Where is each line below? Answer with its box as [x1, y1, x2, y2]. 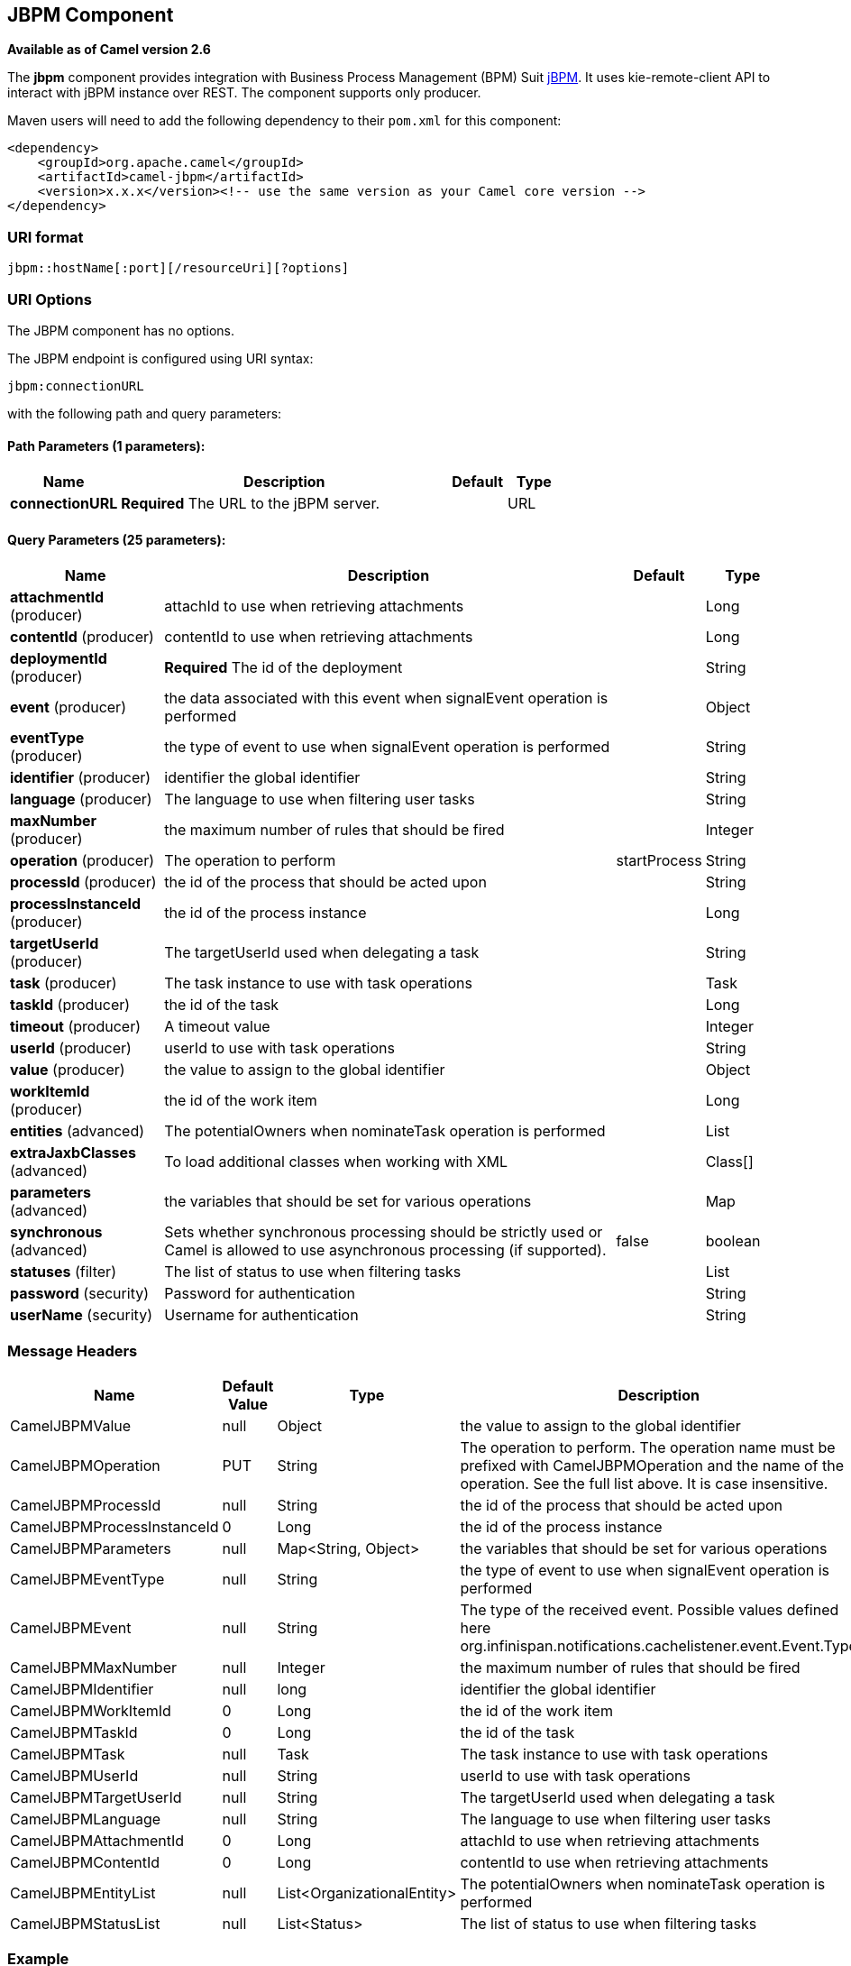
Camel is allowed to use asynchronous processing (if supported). [164, 1241, 607, 1260]
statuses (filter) [10, 1263, 116, 1282]
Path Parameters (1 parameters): [7, 437, 206, 454]
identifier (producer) [10, 768, 151, 787]
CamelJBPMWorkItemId [10, 1702, 171, 1721]
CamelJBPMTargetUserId [10, 1788, 182, 1807]
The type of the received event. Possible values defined [460, 1601, 839, 1620]
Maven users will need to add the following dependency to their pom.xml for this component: [7, 113, 562, 129]
